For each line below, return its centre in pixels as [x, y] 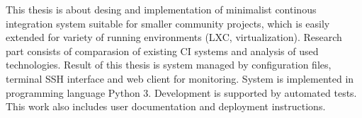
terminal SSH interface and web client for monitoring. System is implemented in [180, 78]
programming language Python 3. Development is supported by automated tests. [181, 92]
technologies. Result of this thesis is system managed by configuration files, [169, 65]
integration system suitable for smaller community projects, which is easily [168, 23]
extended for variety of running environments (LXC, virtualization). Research [174, 37]
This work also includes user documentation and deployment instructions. [166, 106]
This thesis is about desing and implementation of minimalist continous [161, 9]
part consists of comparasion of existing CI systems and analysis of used [162, 51]
